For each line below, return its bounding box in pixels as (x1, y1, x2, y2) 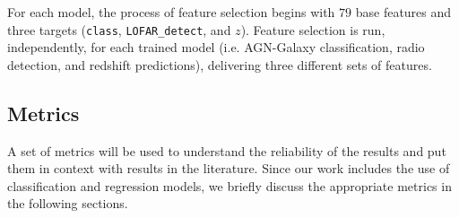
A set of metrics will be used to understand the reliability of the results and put (7, 141, 446, 160)
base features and (355, 3, 452, 21)
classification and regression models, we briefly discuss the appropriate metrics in (7, 176, 452, 195)
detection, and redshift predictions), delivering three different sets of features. (7, 55, 432, 74)
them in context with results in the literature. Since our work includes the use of (7, 159, 450, 178)
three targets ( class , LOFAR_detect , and (7, 20, 231, 39)
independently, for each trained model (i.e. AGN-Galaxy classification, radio (7, 38, 425, 57)
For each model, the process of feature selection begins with (7, 3, 335, 21)
